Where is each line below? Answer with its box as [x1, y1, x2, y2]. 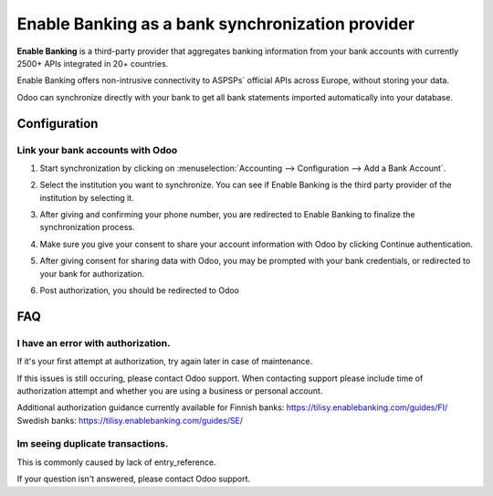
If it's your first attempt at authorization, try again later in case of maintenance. [16, 356, 313, 367]
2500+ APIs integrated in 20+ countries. [16, 58, 169, 69]
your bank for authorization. [39, 268, 145, 279]
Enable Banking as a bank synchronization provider [16, 14, 415, 34]
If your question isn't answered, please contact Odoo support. [16, 473, 251, 484]
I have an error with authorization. [16, 336, 171, 349]
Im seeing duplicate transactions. [16, 438, 169, 450]
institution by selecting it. [39, 192, 134, 203]
